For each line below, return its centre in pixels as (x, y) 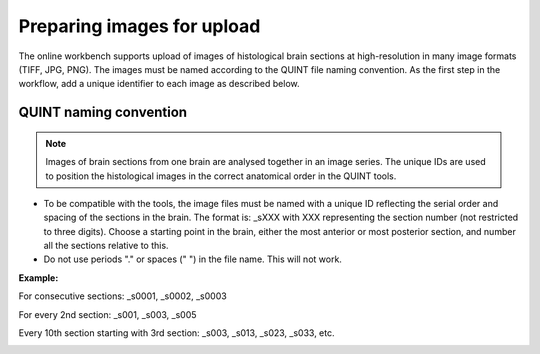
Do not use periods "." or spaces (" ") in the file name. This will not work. (192, 259)
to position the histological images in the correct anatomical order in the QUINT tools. (221, 176)
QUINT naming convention (103, 112)
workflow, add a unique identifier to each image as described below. (159, 84)
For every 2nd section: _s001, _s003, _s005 (107, 314)
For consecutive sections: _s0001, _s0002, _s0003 (122, 296)
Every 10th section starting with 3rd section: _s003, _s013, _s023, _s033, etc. (176, 333)
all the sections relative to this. (106, 246)
